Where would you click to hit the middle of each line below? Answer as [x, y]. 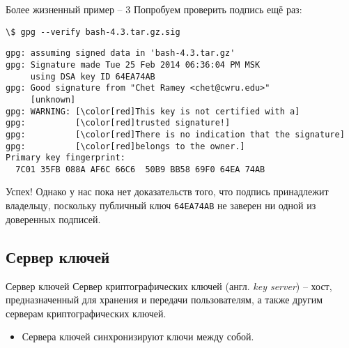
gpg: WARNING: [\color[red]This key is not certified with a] [153, 111]
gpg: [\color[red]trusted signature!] [118, 123]
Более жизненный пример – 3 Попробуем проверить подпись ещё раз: [154, 9]
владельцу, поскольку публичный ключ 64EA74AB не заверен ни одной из [161, 205]
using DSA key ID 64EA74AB [93, 76]
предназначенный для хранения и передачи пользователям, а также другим [164, 300]
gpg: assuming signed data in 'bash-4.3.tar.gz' [121, 53]
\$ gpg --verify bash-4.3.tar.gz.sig [93, 32]
